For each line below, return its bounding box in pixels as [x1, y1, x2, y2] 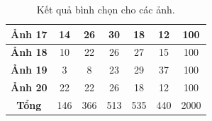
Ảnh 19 [11, 62, 48, 77]
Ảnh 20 [11, 80, 48, 95]
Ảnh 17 [11, 26, 48, 41]
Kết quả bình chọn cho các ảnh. [36, 2, 175, 16]
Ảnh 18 [11, 45, 48, 59]
